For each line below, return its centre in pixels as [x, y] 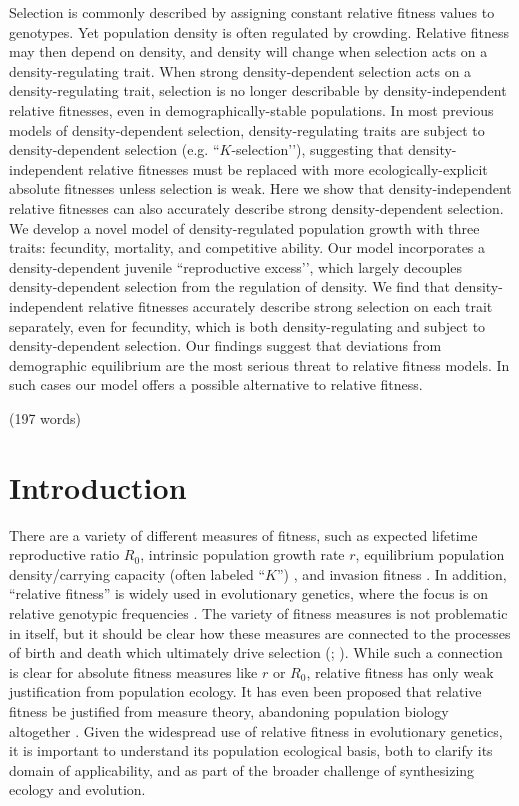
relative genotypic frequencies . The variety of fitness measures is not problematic [258, 612]
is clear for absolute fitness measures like [133, 671]
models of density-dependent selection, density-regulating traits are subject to [247, 129]
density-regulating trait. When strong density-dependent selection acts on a [240, 70]
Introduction [98, 486]
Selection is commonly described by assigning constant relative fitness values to [252, 12]
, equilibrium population [430, 554]
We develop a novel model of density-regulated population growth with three [244, 227]
